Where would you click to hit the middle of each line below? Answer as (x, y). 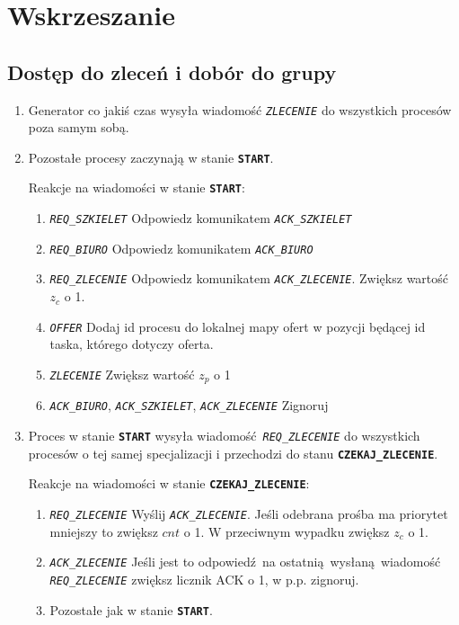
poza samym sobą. (79, 127)
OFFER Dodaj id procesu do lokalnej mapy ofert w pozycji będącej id (238, 326)
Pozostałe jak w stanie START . (131, 609)
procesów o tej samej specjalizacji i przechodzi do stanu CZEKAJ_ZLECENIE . (233, 453)
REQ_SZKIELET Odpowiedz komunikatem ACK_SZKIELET (201, 218)
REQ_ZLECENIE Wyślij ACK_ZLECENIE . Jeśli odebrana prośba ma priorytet (249, 514)
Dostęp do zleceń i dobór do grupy (172, 71)
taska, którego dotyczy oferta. (132, 344)
